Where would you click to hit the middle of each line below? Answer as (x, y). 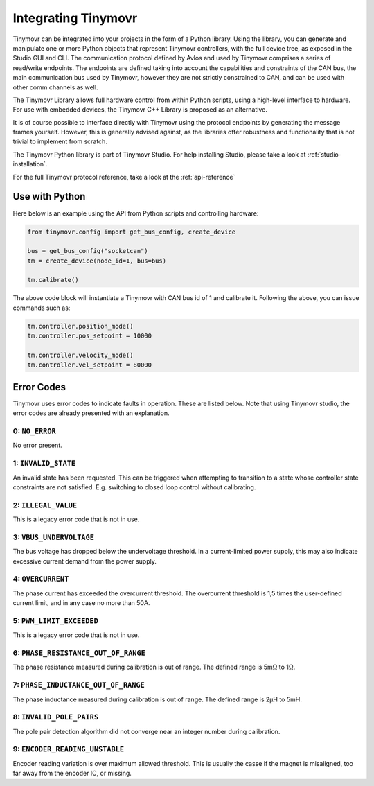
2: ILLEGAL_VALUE (45, 505)
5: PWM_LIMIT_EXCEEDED (55, 620)
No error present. (37, 445)
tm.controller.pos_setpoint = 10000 (90, 336)
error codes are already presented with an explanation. (91, 413)
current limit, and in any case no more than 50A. (81, 603)
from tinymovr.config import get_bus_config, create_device (132, 232)
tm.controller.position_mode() (81, 326)
